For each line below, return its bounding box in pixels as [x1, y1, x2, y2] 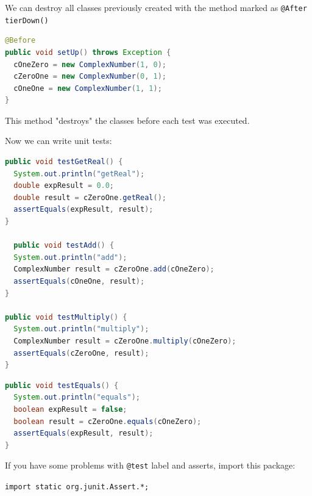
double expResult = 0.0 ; [13, 181, 115, 190]
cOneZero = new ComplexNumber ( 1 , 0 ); [13, 60, 167, 69]
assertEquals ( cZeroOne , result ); [13, 348, 149, 358]
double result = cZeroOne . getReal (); [13, 193, 166, 202]
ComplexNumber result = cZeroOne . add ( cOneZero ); [13, 265, 214, 274]
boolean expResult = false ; [13, 404, 127, 414]
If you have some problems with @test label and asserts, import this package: [5, 459, 296, 472]
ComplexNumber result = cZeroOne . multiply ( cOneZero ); [13, 336, 236, 345]
